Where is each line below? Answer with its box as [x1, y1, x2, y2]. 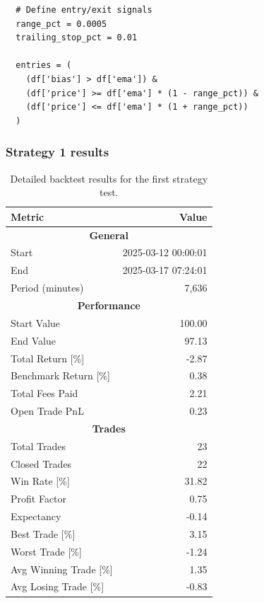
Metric [11, 209, 44, 224]
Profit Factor [11, 491, 67, 506]
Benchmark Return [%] [11, 368, 110, 383]
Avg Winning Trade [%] [11, 561, 113, 576]
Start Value [11, 315, 61, 330]
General [89, 227, 128, 242]
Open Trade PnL [11, 403, 84, 418]
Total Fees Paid [11, 386, 78, 401]
